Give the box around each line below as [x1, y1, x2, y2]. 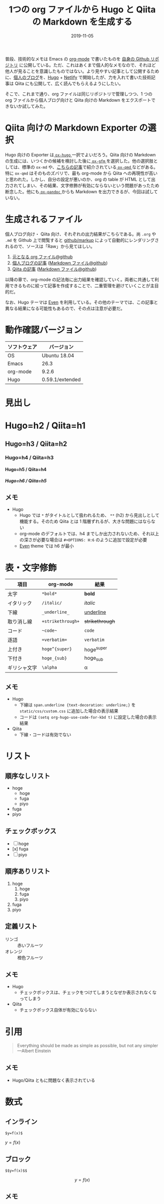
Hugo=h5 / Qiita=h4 [5, 467, 47, 472]
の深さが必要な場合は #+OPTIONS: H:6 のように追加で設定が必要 [19, 537, 147, 543]
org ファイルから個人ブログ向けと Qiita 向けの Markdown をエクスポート [5, 97, 152, 103]
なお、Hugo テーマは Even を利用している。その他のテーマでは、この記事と [5, 299, 158, 305]
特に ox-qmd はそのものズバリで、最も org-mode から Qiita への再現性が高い [5, 170, 158, 176]
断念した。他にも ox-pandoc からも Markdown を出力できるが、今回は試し [5, 188, 154, 194]
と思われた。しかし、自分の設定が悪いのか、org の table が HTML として [5, 176, 151, 182]
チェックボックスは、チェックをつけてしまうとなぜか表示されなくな [19, 990, 157, 996]
